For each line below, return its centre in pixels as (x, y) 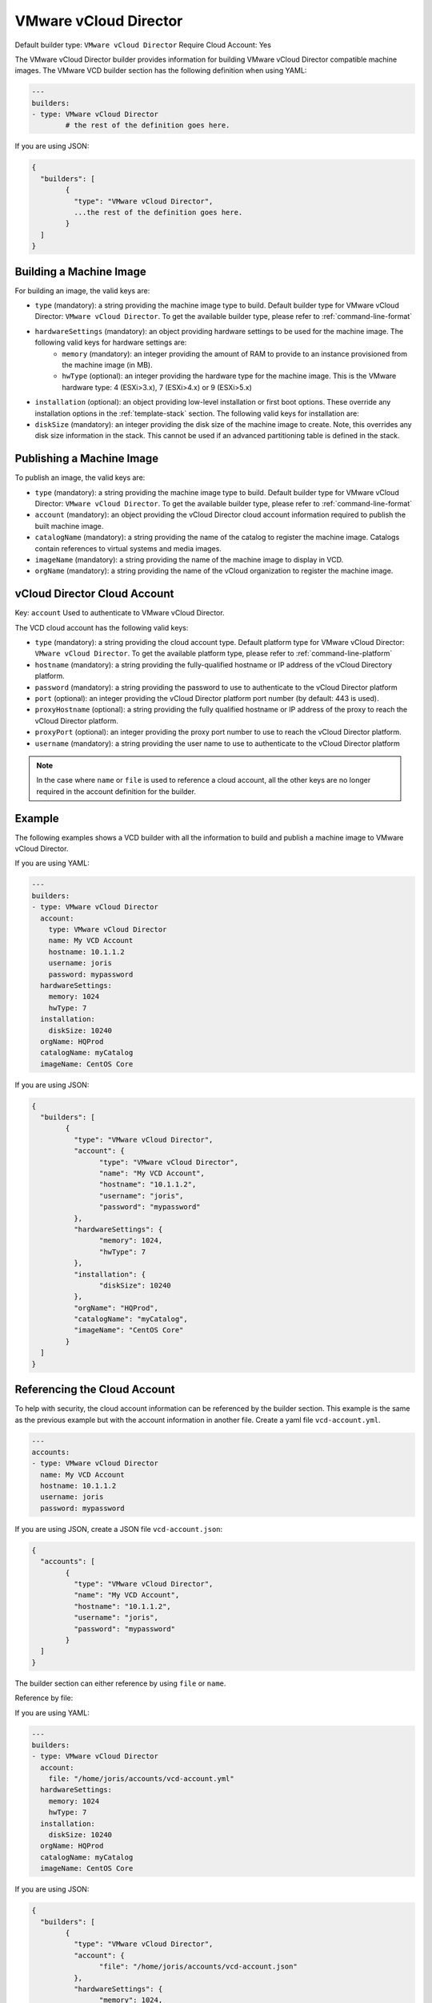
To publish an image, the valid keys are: (80, 478)
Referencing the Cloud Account (95, 1390)
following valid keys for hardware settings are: (111, 343)
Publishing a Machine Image (87, 459)
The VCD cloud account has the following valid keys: (102, 627)
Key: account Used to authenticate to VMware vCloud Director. (120, 613)
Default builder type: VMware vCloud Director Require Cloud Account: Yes (143, 45)
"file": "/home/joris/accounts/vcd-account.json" (198, 1967)
